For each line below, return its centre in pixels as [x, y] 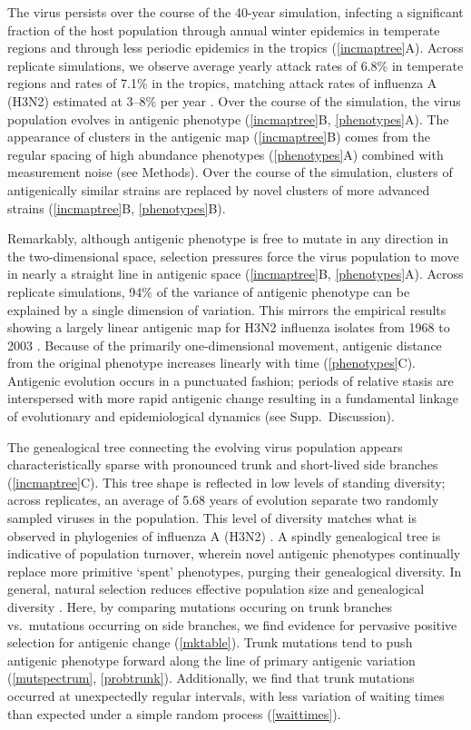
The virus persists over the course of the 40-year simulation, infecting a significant [235, 12]
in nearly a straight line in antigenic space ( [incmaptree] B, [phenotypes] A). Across [235, 274]
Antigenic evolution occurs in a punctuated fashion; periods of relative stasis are [231, 380]
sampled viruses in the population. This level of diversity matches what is [212, 518]
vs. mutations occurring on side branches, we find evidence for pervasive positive [232, 624]
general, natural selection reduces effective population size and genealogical [216, 589]
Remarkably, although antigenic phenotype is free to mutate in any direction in [228, 238]
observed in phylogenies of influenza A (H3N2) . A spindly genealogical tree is [224, 535]
